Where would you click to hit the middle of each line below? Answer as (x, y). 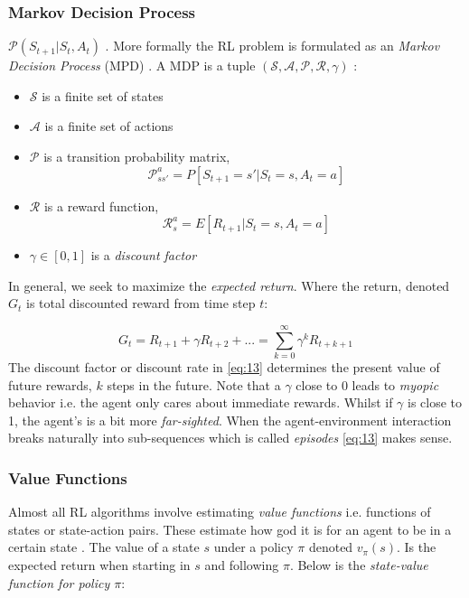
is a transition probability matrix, (137, 156)
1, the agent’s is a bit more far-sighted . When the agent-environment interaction (230, 420)
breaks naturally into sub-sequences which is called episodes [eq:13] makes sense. (230, 438)
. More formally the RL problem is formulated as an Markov (272, 46)
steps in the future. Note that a (194, 384)
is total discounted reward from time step (141, 303)
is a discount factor (144, 255)
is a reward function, (101, 206)
